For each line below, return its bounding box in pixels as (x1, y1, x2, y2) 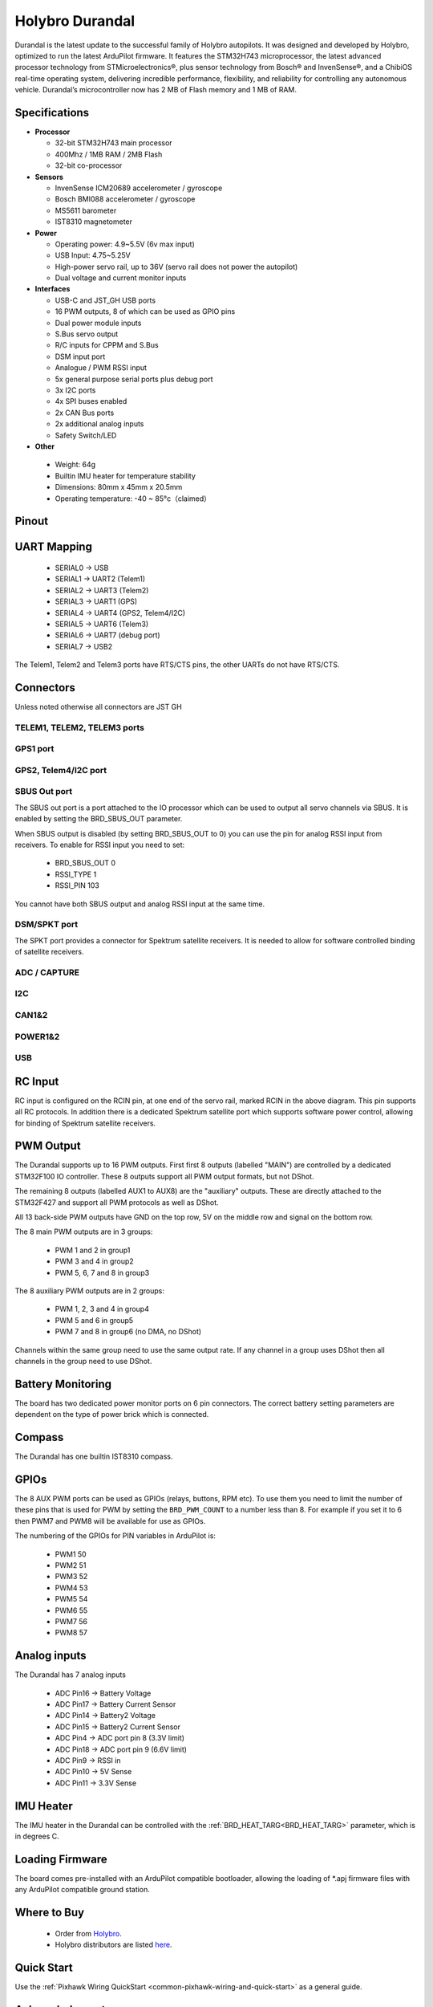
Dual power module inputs (55, 318, 142, 328)
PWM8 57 (55, 1628, 88, 1638)
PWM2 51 (55, 1561, 87, 1569)
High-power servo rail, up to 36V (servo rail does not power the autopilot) (55, 262, 298, 271)
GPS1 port (14, 743, 55, 755)
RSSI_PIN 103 (55, 881, 99, 890)
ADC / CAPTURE (14, 967, 80, 978)
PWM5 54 (55, 1594, 88, 1604)
